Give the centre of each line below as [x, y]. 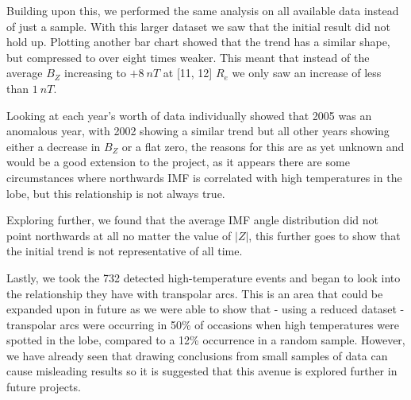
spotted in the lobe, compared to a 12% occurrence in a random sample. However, [206, 340]
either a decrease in [54, 146]
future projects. [44, 387]
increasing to [95, 73]
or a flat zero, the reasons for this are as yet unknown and [263, 146]
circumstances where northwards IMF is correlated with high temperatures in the [204, 177]
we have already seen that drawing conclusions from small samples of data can [197, 355]
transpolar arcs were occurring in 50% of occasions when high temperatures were [203, 324]
